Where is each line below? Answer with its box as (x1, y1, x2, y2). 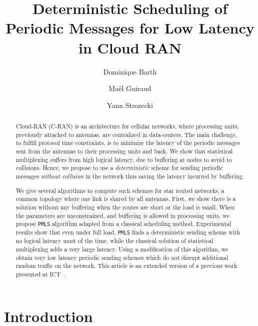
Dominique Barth (103, 66, 157, 76)
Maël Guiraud (108, 83, 151, 93)
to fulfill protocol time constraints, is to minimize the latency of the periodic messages (15, 138, 240, 147)
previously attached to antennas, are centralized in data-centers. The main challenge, (15, 130, 237, 138)
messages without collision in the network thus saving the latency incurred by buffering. (15, 172, 244, 180)
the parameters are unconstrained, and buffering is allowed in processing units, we (15, 211, 229, 219)
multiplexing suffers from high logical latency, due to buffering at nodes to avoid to (15, 155, 232, 163)
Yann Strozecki (107, 99, 153, 110)
